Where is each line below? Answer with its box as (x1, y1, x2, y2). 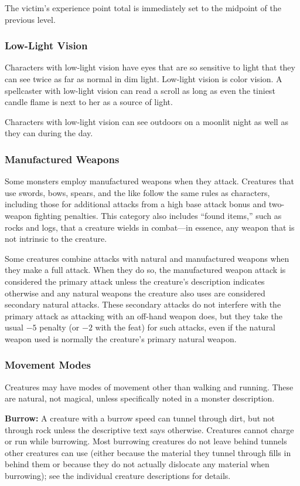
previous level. (5, 13, 56, 25)
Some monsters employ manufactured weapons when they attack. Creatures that (5, 175, 294, 187)
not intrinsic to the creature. (5, 232, 107, 245)
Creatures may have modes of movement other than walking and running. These (5, 380, 294, 393)
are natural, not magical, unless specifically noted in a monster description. (5, 392, 275, 404)
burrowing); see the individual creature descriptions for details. (5, 469, 231, 481)
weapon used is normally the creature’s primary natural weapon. (5, 332, 237, 345)
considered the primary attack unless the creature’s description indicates (5, 275, 265, 287)
